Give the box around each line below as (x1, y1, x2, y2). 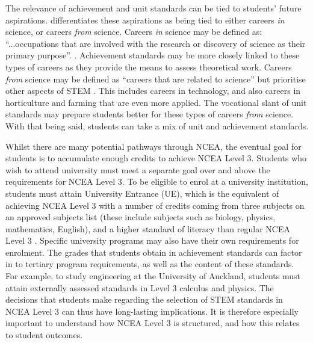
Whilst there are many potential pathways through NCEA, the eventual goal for (5, 140, 302, 152)
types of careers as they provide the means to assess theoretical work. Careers (5, 60, 292, 73)
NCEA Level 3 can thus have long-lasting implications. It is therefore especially (5, 304, 299, 317)
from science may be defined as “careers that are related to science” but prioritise (5, 72, 306, 85)
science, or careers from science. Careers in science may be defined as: (5, 25, 262, 38)
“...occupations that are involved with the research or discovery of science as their (5, 37, 306, 49)
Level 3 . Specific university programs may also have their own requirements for (5, 234, 299, 247)
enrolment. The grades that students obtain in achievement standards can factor (5, 246, 302, 258)
